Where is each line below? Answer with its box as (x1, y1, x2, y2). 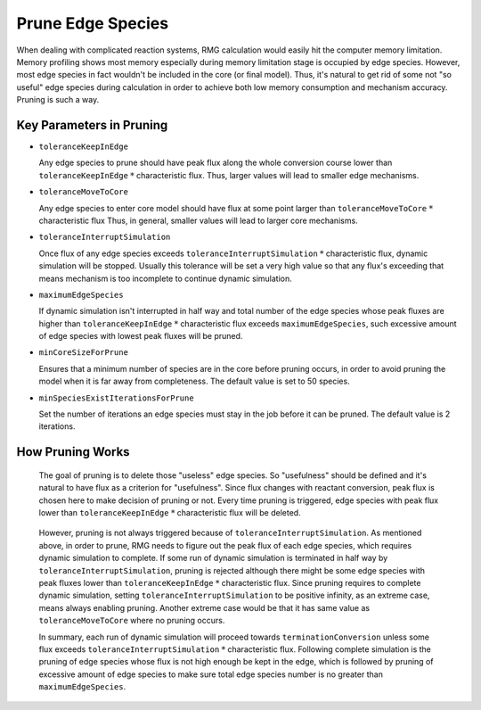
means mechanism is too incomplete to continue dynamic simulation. (38, 273, 293, 284)
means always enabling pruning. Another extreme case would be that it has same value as (38, 602, 370, 613)
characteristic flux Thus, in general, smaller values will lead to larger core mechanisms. (38, 215, 358, 226)
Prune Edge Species (16, 13, 169, 33)
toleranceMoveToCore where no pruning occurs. (38, 615, 225, 626)
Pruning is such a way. (16, 95, 100, 105)
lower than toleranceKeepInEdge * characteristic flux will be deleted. (38, 508, 302, 518)
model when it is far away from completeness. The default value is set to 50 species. (38, 376, 351, 387)
